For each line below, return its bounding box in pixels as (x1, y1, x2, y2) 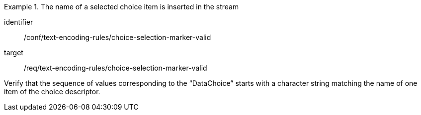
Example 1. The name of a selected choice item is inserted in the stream (4, 2, 239, 11)
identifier (4, 18, 33, 26)
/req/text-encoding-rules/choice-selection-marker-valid (24, 64, 207, 72)
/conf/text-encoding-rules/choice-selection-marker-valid (24, 33, 211, 41)
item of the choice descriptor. (4, 87, 100, 96)
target (4, 48, 23, 57)
